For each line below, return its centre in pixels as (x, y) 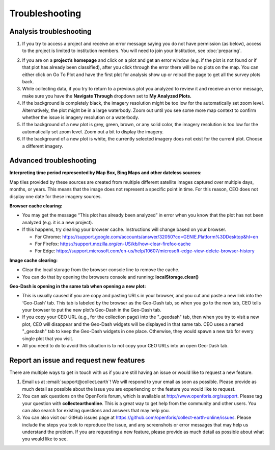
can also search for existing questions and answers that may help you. (96, 410)
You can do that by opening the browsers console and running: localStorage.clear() (111, 277)
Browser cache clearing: (36, 206)
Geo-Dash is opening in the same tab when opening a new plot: (78, 286)
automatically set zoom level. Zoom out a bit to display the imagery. (93, 132)
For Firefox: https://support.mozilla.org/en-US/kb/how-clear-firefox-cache (113, 244)
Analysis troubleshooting (50, 31)
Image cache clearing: (34, 260)
